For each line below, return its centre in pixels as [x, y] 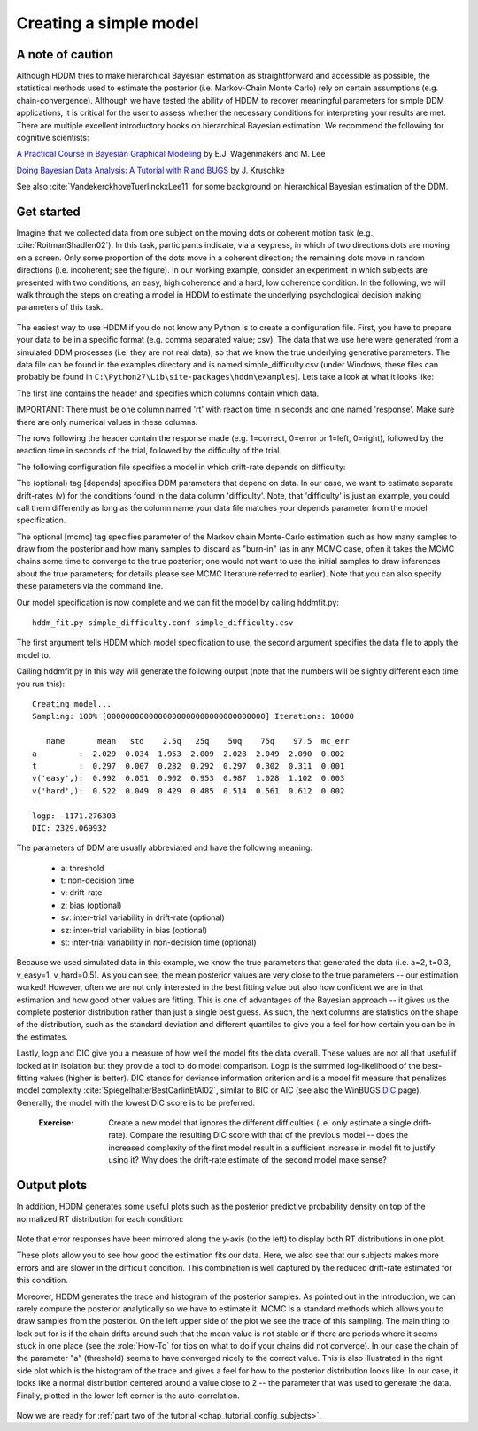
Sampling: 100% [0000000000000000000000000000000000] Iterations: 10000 [193, 716]
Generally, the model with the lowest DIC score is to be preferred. [136, 1102]
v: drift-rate [81, 893]
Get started [48, 212]
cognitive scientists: [53, 138]
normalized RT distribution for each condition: [100, 1218]
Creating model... [72, 704]
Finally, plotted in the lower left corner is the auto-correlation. [128, 1396]
